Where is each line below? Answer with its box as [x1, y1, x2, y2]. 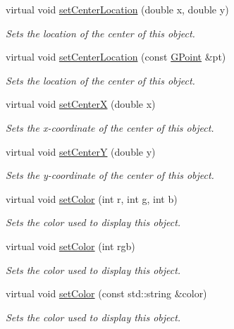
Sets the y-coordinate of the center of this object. [6, 168, 214, 182]
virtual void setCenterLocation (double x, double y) [6, 2, 229, 16]
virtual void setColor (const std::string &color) [6, 286, 207, 301]
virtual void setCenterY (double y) [6, 144, 156, 159]
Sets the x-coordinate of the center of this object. [6, 120, 214, 135]
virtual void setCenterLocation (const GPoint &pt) [6, 49, 226, 64]
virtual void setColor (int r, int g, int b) [6, 191, 178, 206]
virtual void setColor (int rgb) [6, 238, 135, 253]
